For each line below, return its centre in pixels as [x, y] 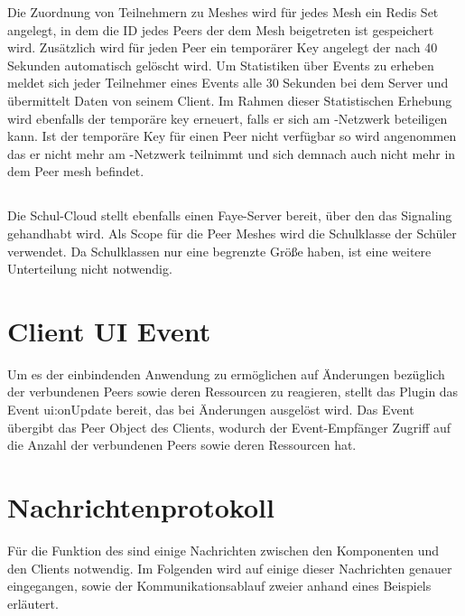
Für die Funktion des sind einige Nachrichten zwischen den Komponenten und [223, 550]
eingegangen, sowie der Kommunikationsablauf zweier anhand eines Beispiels [219, 586]
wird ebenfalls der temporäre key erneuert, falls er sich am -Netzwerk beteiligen [228, 118]
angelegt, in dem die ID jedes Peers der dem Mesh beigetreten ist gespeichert [221, 29]
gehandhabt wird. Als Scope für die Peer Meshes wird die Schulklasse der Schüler [232, 233]
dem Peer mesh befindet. [76, 171]
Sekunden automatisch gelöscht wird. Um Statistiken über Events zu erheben [221, 65]
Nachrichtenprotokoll [141, 506]
